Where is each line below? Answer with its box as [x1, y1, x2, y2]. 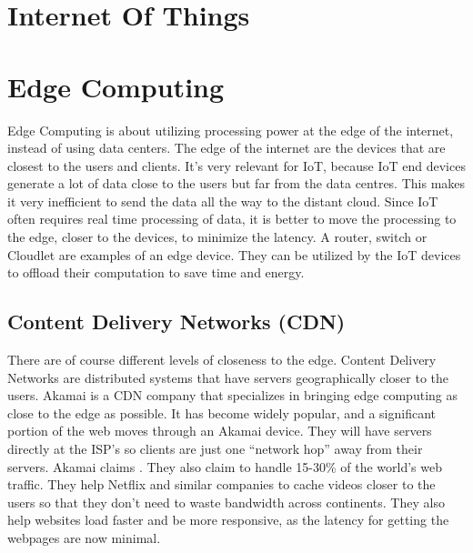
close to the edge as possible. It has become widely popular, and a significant [7, 403, 437, 422]
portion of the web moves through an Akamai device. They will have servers [7, 421, 432, 440]
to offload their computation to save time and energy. [7, 263, 305, 282]
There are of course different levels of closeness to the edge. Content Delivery [7, 350, 437, 369]
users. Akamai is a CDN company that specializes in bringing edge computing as [7, 386, 458, 405]
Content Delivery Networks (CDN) [7, 307, 346, 336]
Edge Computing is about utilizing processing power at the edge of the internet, [7, 120, 454, 139]
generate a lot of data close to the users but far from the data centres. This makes [7, 174, 466, 193]
